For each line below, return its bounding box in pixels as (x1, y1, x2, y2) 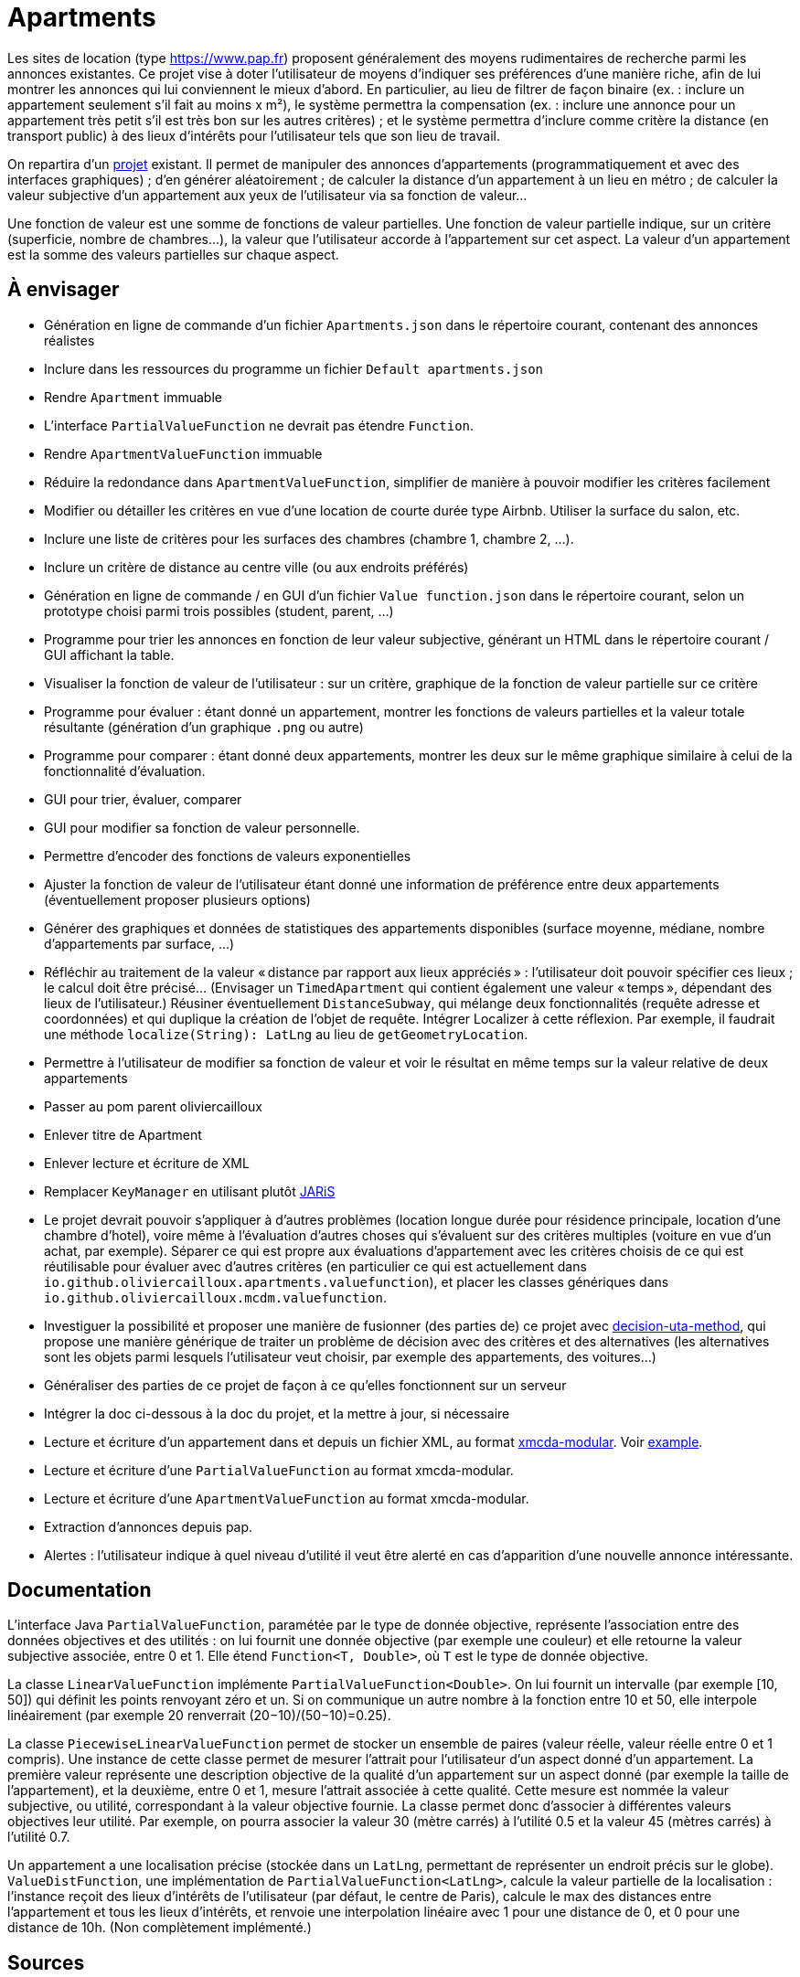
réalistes (44, 332, 95, 348)
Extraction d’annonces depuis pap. (44, 1518, 253, 1535)
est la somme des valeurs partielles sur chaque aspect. (7, 246, 339, 262)
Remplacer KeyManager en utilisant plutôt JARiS (44, 1183, 336, 1199)
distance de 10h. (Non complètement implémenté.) (7, 1919, 312, 1936)
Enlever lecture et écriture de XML (44, 1154, 250, 1171)
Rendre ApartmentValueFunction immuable (44, 445, 323, 462)
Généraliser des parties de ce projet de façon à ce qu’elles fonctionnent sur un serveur (44, 1376, 567, 1393)
